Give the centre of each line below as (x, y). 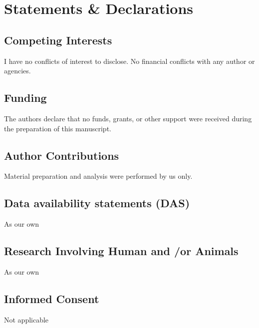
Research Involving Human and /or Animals (121, 251)
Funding (25, 98)
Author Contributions (62, 155)
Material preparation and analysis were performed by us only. (98, 176)
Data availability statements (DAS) (97, 203)
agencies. (17, 71)
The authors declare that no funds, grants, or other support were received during (128, 118)
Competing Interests (58, 40)
